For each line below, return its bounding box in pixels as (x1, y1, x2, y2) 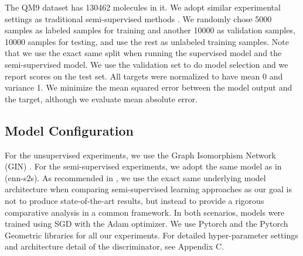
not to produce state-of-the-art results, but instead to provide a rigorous (5, 194, 264, 206)
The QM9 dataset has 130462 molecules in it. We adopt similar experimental (5, 1, 281, 13)
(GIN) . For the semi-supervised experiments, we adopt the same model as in (5, 160, 282, 172)
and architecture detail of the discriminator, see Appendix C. (5, 240, 224, 252)
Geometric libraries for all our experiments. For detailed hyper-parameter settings (5, 229, 298, 241)
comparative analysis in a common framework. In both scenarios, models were (5, 206, 285, 218)
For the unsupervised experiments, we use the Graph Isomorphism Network (5, 148, 276, 161)
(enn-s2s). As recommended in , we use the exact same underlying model (5, 171, 266, 184)
